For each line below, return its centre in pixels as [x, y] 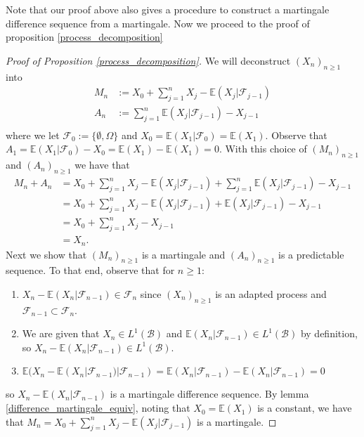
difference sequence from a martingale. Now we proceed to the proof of [158, 23]
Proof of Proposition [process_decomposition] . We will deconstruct [148, 60]
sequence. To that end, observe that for [90, 270]
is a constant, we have [305, 408]
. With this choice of [263, 149]
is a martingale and [183, 254]
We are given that [61, 333]
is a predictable [311, 254]
